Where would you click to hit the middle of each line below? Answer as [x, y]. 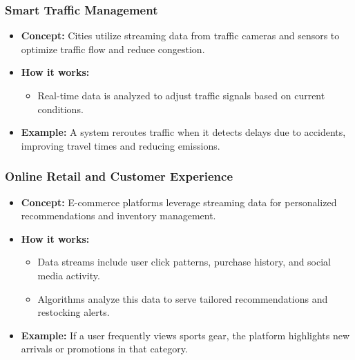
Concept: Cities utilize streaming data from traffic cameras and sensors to [180, 36]
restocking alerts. [74, 312]
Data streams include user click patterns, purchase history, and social [184, 262]
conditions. [60, 109]
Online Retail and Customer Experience [119, 176]
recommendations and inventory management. [118, 216]
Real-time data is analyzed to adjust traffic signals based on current [181, 95]
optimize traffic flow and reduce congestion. [113, 49]
